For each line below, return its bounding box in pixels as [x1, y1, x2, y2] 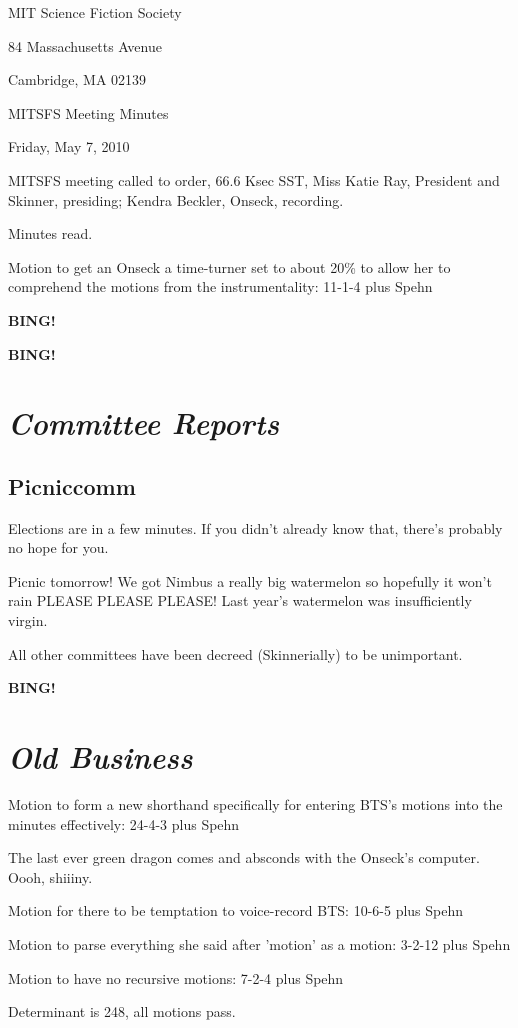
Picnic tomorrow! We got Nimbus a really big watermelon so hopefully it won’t [8, 570, 492, 591]
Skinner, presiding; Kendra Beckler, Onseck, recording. [8, 189, 344, 210]
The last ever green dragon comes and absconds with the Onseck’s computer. [8, 847, 480, 868]
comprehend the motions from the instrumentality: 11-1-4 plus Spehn [8, 276, 433, 297]
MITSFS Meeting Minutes [8, 102, 169, 123]
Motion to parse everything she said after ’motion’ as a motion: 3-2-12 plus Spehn [8, 933, 511, 954]
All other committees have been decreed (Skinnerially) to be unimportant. [8, 643, 463, 664]
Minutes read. [8, 223, 93, 244]
